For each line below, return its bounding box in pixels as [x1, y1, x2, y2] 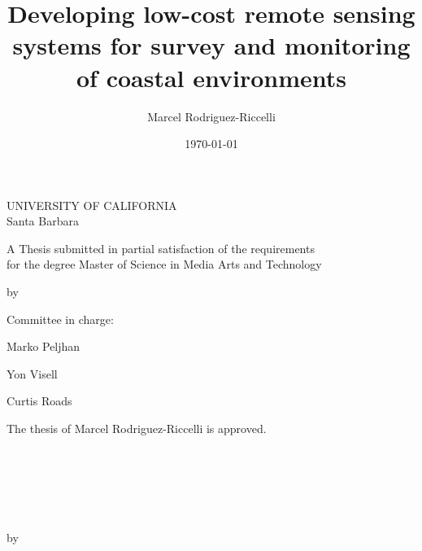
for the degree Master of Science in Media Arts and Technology [7, 256, 322, 273]
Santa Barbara [7, 212, 79, 230]
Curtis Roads [7, 392, 72, 409]
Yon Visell [7, 365, 58, 382]
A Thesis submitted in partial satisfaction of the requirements [7, 239, 315, 256]
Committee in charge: [7, 310, 114, 327]
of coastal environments [76, 60, 346, 94]
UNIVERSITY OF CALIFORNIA [7, 196, 177, 213]
